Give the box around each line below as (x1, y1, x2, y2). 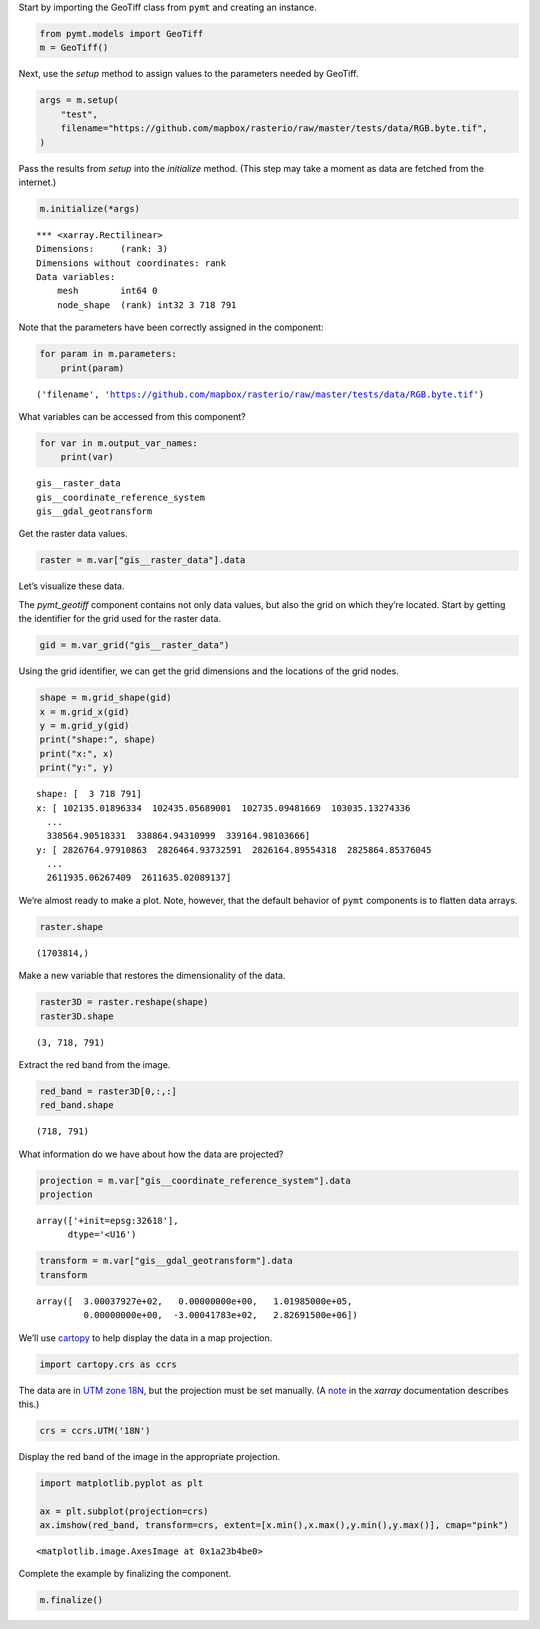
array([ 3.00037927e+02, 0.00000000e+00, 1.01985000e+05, (36, 1295, 353, 1307)
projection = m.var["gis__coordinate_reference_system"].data (39, 1175, 351, 1186)
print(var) (60, 451, 114, 463)
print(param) (60, 362, 125, 374)
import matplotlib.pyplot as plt (39, 1477, 204, 1489)
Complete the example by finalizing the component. (18, 1568, 232, 1580)
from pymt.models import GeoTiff (39, 28, 204, 39)
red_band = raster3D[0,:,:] (39, 1085, 177, 1097)
